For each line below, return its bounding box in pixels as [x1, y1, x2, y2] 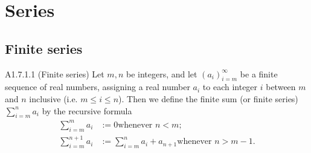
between [266, 80, 296, 93]
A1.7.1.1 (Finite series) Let [5, 67, 104, 80]
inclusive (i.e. [29, 92, 78, 105]
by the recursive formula [42, 104, 132, 117]
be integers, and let [126, 67, 197, 80]
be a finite [240, 67, 278, 80]
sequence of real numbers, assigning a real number [5, 80, 190, 93]
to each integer [202, 80, 258, 93]
